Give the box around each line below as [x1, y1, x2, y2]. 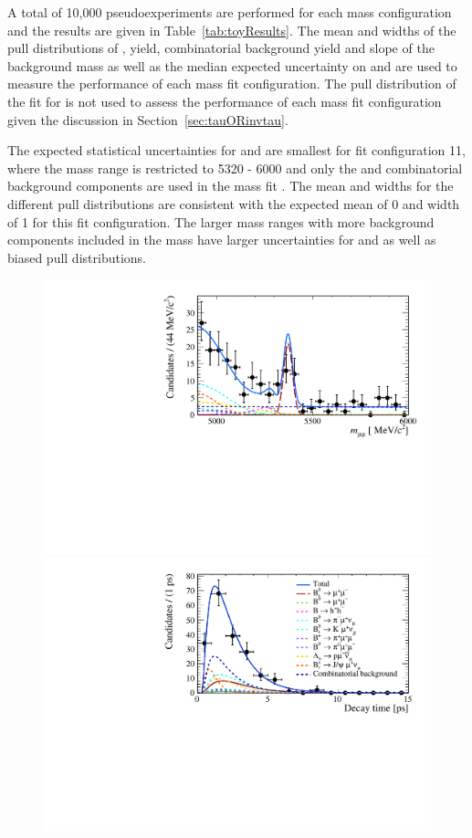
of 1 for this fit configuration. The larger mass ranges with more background [7, 212, 435, 231]
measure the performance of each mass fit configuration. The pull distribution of [7, 74, 456, 93]
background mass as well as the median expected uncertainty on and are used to [7, 56, 457, 75]
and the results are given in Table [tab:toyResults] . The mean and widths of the [7, 20, 456, 39]
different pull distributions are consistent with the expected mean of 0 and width [7, 194, 460, 213]
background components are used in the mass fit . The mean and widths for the [7, 176, 454, 195]
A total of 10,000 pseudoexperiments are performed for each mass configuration [7, 3, 452, 21]
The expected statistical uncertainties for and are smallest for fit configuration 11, [7, 141, 466, 160]
